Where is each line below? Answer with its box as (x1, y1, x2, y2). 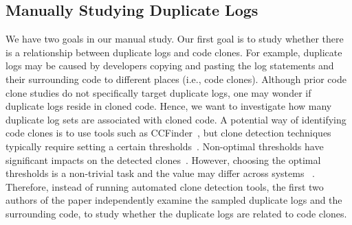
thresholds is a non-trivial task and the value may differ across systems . (5, 166, 315, 180)
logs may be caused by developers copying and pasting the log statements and (5, 58, 334, 73)
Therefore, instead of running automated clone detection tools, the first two (5, 179, 324, 193)
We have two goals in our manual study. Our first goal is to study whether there (5, 32, 344, 46)
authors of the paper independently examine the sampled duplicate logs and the (5, 193, 342, 207)
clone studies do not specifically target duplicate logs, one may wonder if (5, 85, 311, 99)
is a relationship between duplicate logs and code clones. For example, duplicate (5, 45, 342, 59)
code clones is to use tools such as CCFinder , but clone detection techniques (5, 126, 331, 140)
